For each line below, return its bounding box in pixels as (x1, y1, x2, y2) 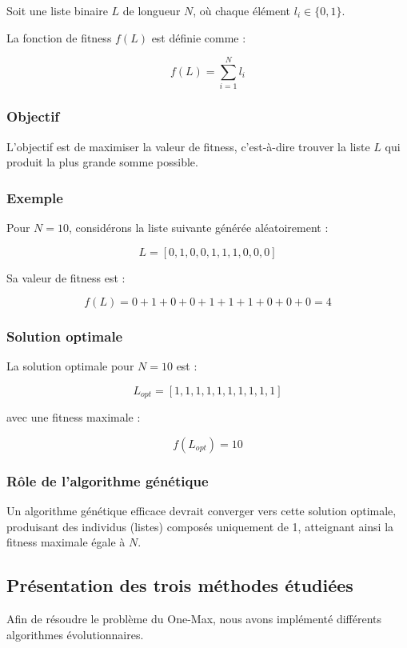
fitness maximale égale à (6, 534, 126, 550)
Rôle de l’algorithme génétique (6, 470, 209, 490)
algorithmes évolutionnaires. (6, 626, 144, 642)
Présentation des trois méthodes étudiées (6, 573, 353, 598)
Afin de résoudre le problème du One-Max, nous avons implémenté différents (6, 610, 382, 627)
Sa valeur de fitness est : (6, 269, 126, 286)
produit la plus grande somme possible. (6, 154, 198, 170)
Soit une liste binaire (6, 2, 108, 18)
